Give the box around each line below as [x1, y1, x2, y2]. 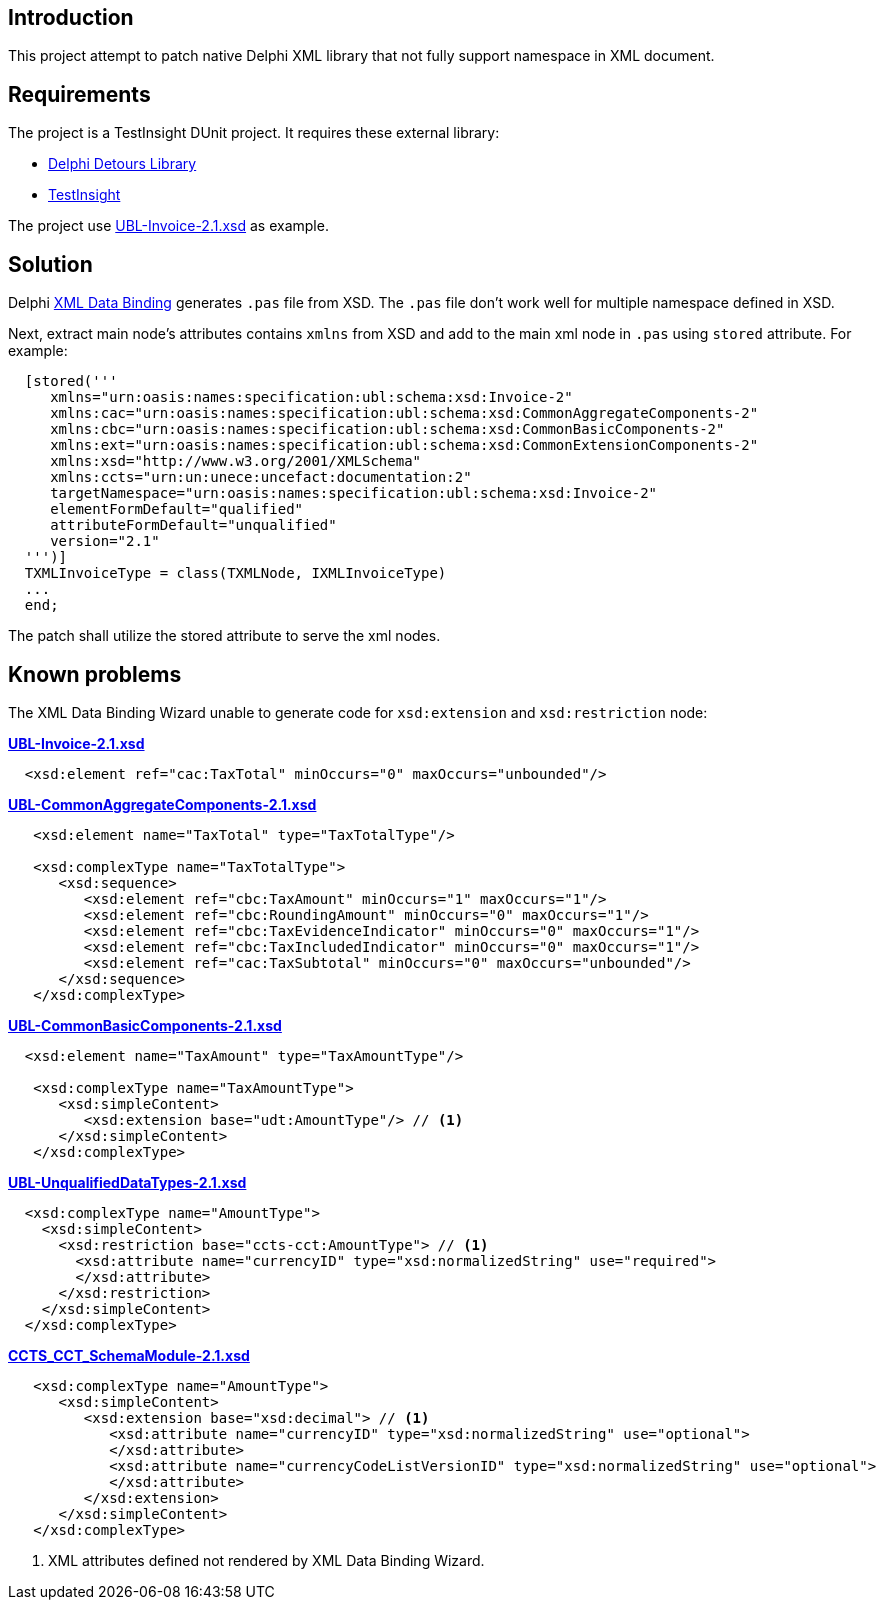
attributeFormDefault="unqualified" [50, 517, 337, 534]
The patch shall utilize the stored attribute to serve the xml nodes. [8, 627, 441, 645]
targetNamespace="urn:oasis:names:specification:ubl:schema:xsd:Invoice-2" [50, 485, 658, 502]
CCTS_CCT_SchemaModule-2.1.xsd [8, 1346, 250, 1364]
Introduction [8, 5, 134, 30]
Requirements [8, 81, 151, 107]
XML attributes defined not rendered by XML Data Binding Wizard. [48, 1551, 485, 1569]
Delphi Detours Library [48, 155, 197, 173]
